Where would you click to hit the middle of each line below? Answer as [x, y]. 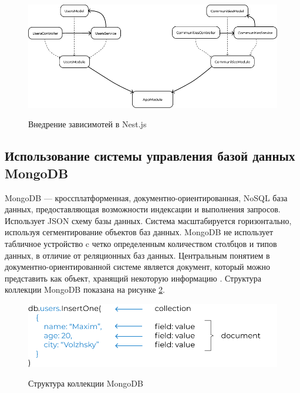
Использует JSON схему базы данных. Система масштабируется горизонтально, [148, 220]
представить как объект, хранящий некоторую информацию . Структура [133, 278]
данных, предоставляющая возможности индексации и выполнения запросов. [143, 209]
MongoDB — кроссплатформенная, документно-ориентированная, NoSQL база [146, 197]
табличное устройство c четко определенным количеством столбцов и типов [141, 243]
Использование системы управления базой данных [150, 156]
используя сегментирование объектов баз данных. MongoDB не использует [139, 232]
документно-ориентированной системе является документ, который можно [137, 267]
